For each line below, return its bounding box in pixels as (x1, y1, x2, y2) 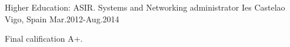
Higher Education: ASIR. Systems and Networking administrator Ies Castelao (5, 1, 285, 13)
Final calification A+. (5, 32, 83, 45)
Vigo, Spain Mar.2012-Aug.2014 (5, 12, 119, 25)
